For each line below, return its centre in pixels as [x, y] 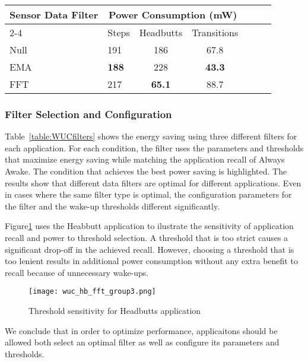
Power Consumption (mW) [173, 15]
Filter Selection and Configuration [88, 114]
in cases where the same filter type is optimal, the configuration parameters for [148, 194]
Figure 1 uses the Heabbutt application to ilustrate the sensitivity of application [149, 226]
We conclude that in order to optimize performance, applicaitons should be [141, 330]
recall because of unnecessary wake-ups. [77, 272]
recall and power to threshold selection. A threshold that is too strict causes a [147, 237]
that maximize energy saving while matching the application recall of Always [145, 159]
